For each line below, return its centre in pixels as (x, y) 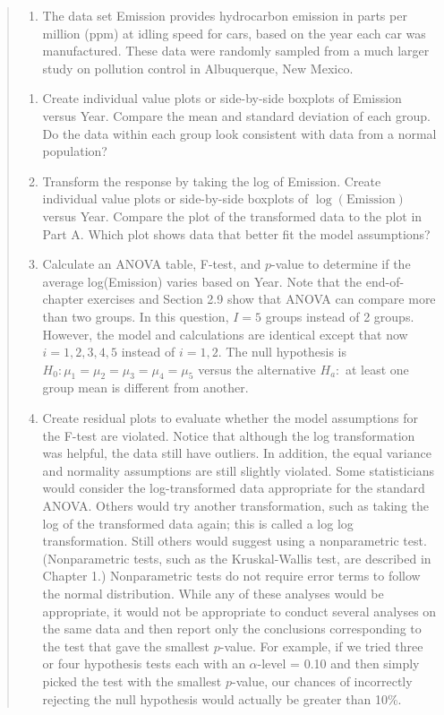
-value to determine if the (341, 264)
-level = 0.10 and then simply (338, 663)
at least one (377, 369)
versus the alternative (257, 369)
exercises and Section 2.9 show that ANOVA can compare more (261, 299)
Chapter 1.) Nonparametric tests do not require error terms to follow (231, 576)
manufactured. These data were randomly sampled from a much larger (236, 51)
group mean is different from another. (145, 388)
